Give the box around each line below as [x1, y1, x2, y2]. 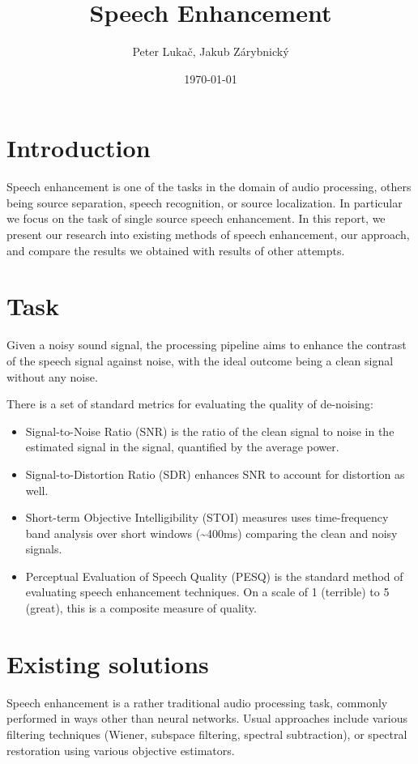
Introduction [6, 131, 151, 164]
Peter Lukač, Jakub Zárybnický [132, 43, 289, 60]
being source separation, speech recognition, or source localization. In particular [6, 194, 403, 211]
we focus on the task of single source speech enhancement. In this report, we [6, 210, 386, 227]
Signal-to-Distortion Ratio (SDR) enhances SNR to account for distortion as [25, 465, 405, 482]
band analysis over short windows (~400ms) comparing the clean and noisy [25, 524, 398, 541]
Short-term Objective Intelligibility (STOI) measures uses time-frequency [25, 509, 389, 526]
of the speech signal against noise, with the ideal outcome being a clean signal [6, 352, 394, 369]
